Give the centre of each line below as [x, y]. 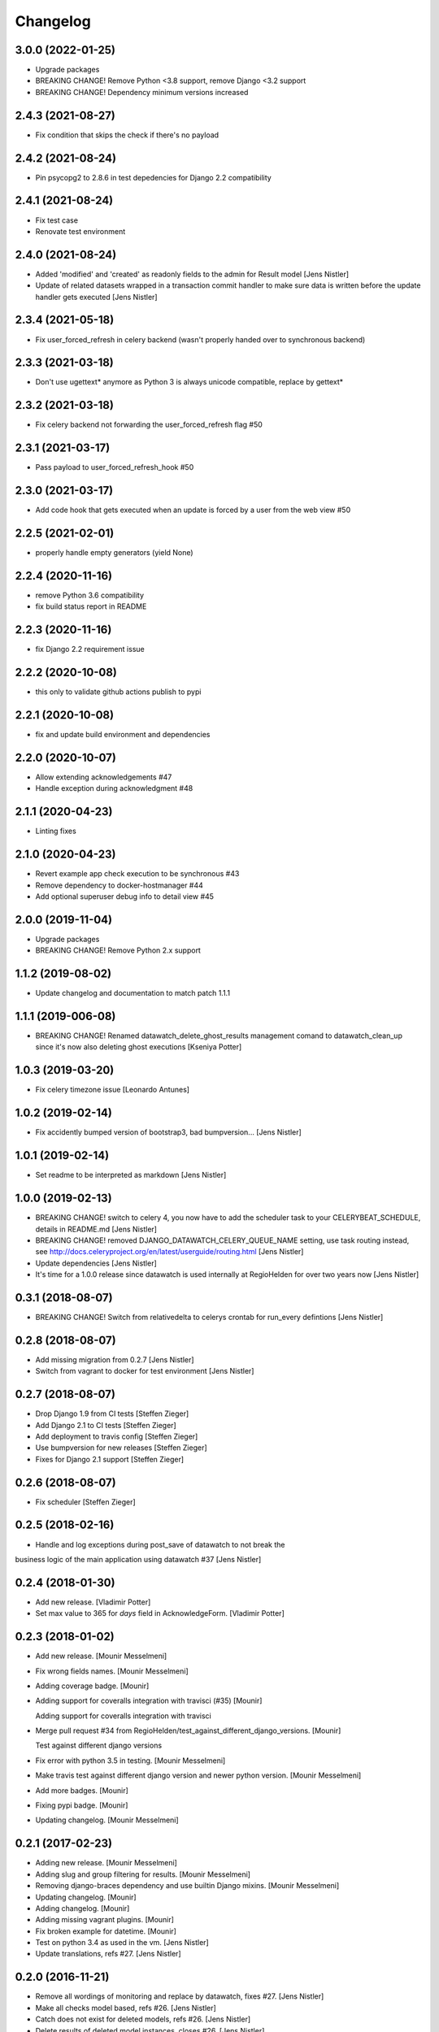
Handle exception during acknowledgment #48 [114, 788]
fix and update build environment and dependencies [123, 735]
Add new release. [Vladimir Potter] [93, 1602]
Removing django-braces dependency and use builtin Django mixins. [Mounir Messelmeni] [187, 1886]
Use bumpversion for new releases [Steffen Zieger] [121, 1448]
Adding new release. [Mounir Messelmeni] [106, 1863]
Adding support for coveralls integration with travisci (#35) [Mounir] [149, 1701]
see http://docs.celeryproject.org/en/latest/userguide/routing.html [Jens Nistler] [170, 1252]
